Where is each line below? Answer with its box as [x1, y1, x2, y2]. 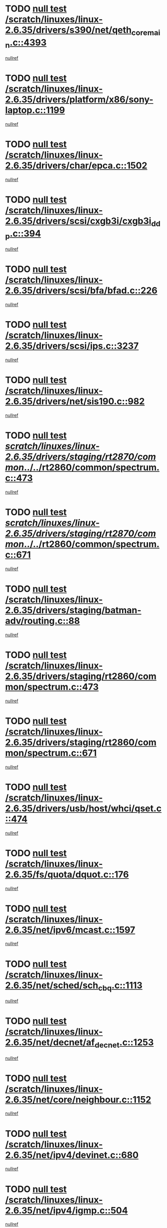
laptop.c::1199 [5, 105, 65, 116]
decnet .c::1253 [94, 1037, 154, 1050]
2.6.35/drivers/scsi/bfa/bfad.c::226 [5, 285, 158, 296]
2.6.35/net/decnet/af [5, 1037, 95, 1048]
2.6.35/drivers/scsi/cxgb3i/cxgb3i [5, 215, 152, 227]
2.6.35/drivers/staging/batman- [5, 605, 142, 616]
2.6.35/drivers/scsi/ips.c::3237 [5, 340, 139, 352]
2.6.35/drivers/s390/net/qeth [5, 25, 132, 36]
